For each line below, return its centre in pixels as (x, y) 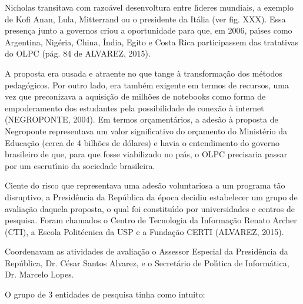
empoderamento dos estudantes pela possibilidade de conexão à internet (134, 108)
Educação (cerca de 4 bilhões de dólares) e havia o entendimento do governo (142, 142)
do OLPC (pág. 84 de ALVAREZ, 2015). (78, 53)
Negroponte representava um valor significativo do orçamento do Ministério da (146, 130)
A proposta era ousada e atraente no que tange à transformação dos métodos (144, 73)
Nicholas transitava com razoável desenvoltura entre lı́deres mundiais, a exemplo (149, 7)
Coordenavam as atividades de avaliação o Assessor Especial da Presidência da (146, 251)
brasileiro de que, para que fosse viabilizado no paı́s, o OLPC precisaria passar (146, 154)
